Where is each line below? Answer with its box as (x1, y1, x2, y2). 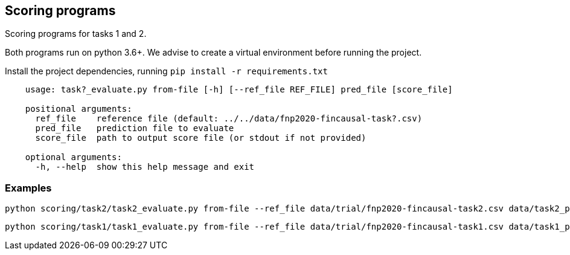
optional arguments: (25, 152, 122, 163)
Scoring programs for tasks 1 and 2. (5, 28, 147, 39)
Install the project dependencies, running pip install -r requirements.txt (5, 66, 328, 77)
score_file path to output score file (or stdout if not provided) (35, 133, 367, 143)
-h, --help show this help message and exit (35, 162, 255, 172)
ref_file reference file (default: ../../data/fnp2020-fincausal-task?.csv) (35, 114, 423, 124)
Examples (5, 181, 52, 194)
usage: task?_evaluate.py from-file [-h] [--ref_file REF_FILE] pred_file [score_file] (25, 85, 453, 95)
